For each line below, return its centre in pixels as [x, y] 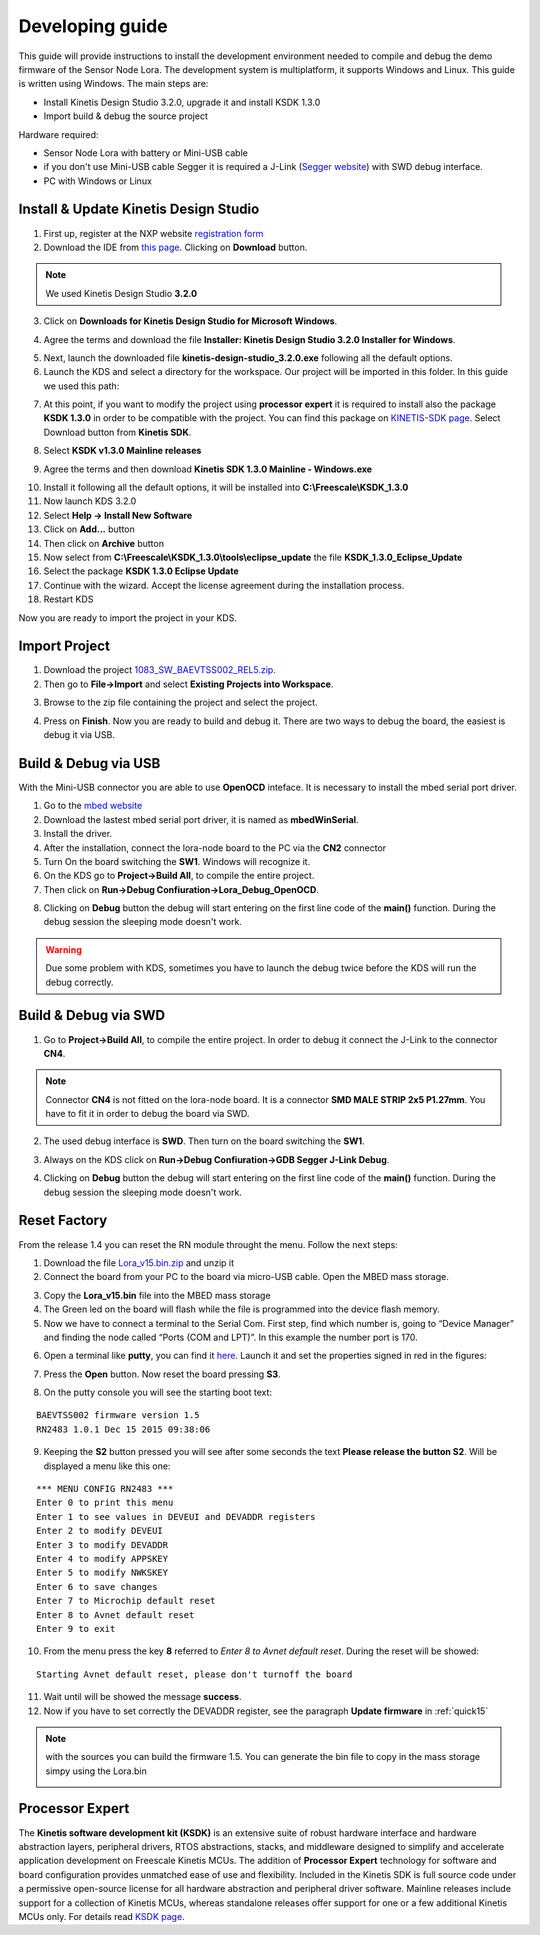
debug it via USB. [79, 735]
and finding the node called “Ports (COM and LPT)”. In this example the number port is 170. [231, 1337]
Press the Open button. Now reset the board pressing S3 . [162, 1374]
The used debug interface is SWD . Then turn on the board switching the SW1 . [204, 1141]
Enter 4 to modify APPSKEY [102, 1558]
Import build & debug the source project [126, 116]
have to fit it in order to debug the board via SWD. [147, 1114]
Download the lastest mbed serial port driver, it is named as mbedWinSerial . [201, 819]
